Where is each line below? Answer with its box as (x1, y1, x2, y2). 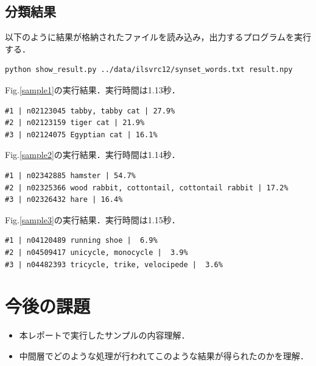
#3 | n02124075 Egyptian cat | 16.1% (5, 130, 158, 139)
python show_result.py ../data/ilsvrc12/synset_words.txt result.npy (5, 65, 293, 74)
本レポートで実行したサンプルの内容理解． (19, 329, 190, 342)
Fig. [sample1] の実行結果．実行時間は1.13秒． (5, 83, 180, 96)
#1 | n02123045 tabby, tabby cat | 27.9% (5, 106, 175, 115)
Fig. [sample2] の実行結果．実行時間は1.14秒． (5, 148, 180, 161)
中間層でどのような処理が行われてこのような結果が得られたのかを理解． (19, 349, 309, 362)
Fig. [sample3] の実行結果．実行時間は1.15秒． (5, 213, 180, 226)
